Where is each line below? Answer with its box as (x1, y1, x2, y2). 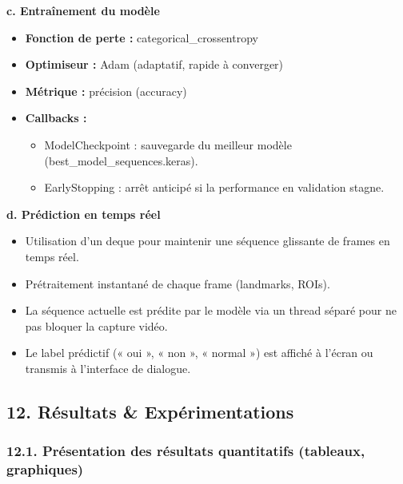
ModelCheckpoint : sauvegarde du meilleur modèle (44, 136, 292, 153)
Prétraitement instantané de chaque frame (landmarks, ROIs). (25, 275, 330, 292)
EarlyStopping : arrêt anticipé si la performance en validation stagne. (44, 179, 385, 196)
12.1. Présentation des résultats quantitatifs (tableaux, (6, 441, 365, 461)
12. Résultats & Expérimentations (6, 399, 294, 423)
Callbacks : (25, 109, 87, 126)
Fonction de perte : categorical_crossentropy (25, 29, 258, 46)
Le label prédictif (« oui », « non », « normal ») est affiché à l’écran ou (25, 344, 373, 361)
